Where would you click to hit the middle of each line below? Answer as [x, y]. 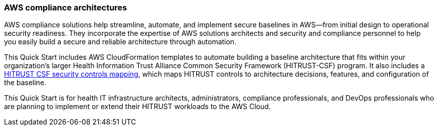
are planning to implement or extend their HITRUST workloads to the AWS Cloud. [137, 107]
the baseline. [25, 83]
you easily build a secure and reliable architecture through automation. [120, 42]
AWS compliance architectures [66, 7]
